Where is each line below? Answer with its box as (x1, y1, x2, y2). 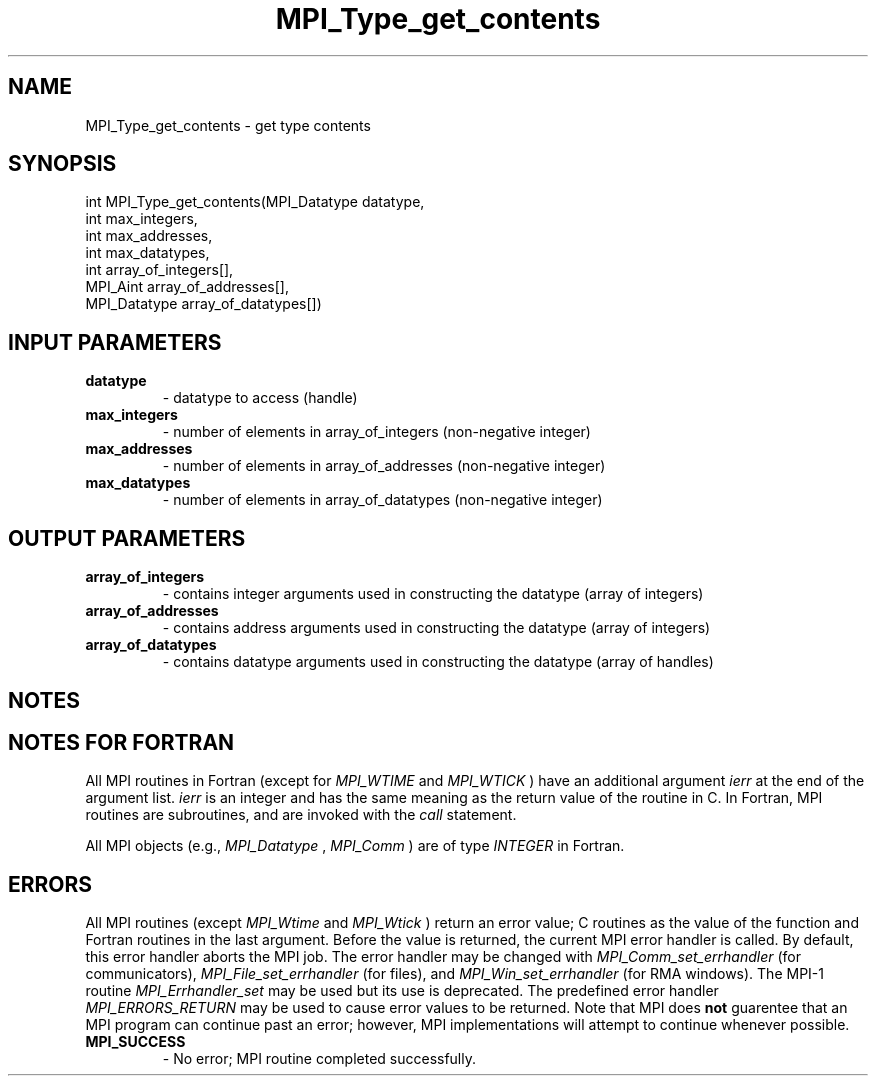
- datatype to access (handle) (162, 389, 358, 407)
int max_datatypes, (85, 244, 210, 262)
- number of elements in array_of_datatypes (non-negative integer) (162, 491, 603, 509)
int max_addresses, (85, 227, 213, 245)
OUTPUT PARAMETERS (8, 525, 246, 551)
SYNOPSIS (8, 151, 117, 177)
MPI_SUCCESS (85, 1033, 186, 1051)
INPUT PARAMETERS (8, 329, 222, 355)
